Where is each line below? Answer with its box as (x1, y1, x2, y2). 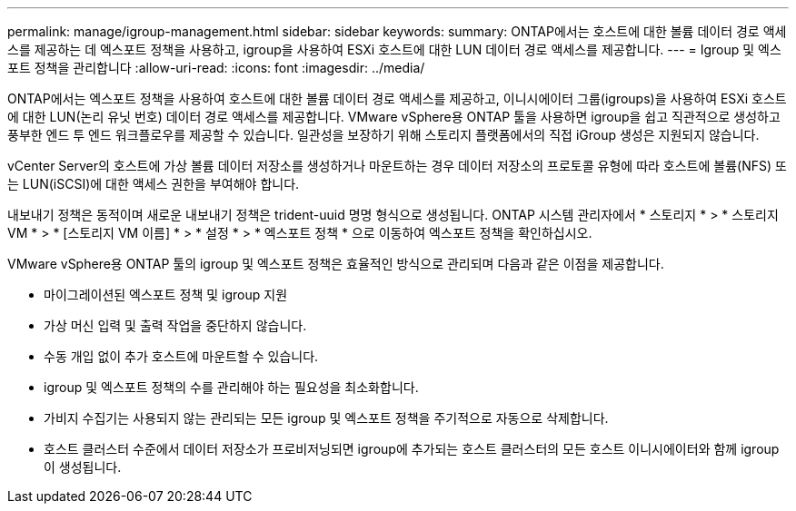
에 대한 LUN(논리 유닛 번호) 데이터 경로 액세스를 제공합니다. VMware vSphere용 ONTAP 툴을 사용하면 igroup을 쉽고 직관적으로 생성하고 (7, 109, 781, 124)
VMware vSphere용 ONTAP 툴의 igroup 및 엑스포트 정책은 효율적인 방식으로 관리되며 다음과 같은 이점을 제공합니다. (7, 256, 664, 271)
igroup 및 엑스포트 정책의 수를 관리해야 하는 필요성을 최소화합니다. (44, 379, 419, 395)
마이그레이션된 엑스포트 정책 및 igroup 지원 (44, 287, 288, 302)
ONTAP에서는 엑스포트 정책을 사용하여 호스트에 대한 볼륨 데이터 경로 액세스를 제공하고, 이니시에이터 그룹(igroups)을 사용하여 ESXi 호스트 (7, 91, 787, 106)
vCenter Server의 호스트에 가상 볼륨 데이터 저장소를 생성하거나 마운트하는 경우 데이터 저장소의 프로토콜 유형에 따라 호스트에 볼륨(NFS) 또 (7, 158, 787, 173)
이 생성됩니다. (44, 459, 122, 475)
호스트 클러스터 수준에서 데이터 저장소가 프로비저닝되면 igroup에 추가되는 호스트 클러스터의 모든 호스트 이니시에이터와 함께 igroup (44, 441, 780, 457)
